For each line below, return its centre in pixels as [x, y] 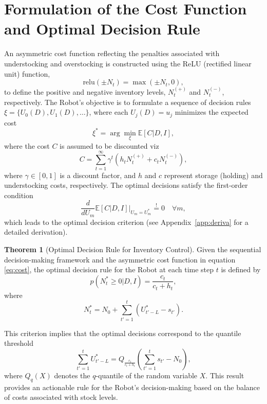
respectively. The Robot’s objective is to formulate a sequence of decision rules [128, 102]
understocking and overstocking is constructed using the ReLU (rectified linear [128, 63]
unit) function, [27, 73]
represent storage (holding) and [213, 175]
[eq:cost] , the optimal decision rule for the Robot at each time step [109, 269]
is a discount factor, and [98, 175]
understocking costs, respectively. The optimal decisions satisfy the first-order [126, 185]
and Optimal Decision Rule [102, 29]
